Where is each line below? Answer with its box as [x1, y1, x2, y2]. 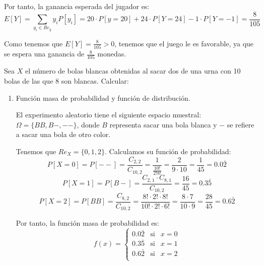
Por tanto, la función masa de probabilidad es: [16, 218, 159, 228]
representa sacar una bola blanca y [109, 119, 217, 129]
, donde [77, 119, 100, 129]
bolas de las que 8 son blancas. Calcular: [4, 76, 129, 86]
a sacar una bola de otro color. [16, 129, 111, 140]
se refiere [227, 119, 254, 129]
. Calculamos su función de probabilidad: [105, 146, 231, 156]
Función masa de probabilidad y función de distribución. [16, 92, 190, 103]
